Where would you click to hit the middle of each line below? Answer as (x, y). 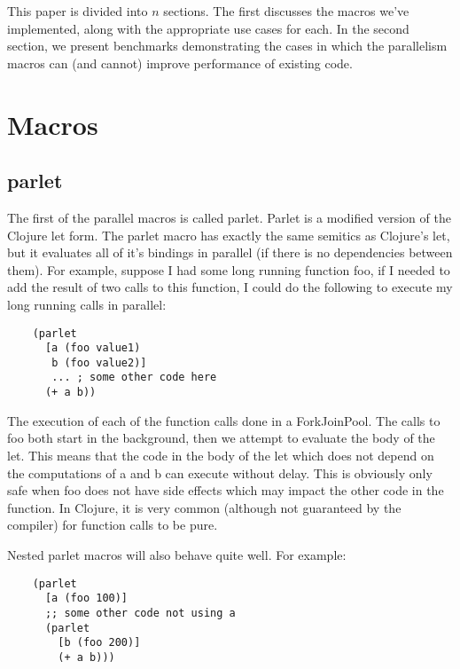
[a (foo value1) (93, 348)
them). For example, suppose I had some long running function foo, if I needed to (229, 269)
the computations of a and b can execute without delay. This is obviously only (220, 472)
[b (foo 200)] (99, 643)
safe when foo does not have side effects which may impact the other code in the (226, 490)
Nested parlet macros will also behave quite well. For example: (177, 554)
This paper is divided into (78, 11)
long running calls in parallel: (87, 304)
